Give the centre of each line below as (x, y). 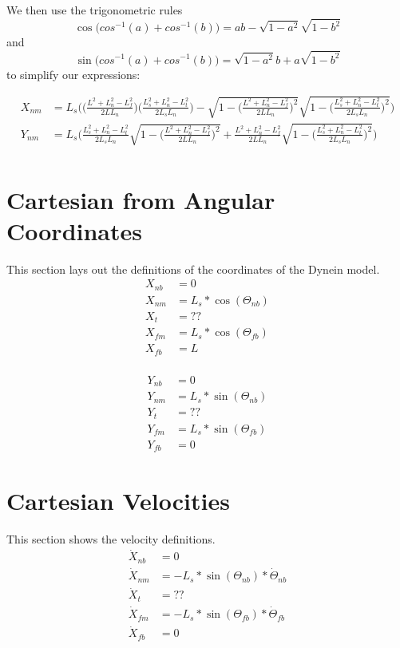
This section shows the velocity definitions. (111, 538)
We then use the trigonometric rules (95, 10)
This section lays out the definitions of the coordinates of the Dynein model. (193, 269)
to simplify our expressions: (73, 74)
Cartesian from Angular (141, 199)
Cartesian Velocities (118, 500)
